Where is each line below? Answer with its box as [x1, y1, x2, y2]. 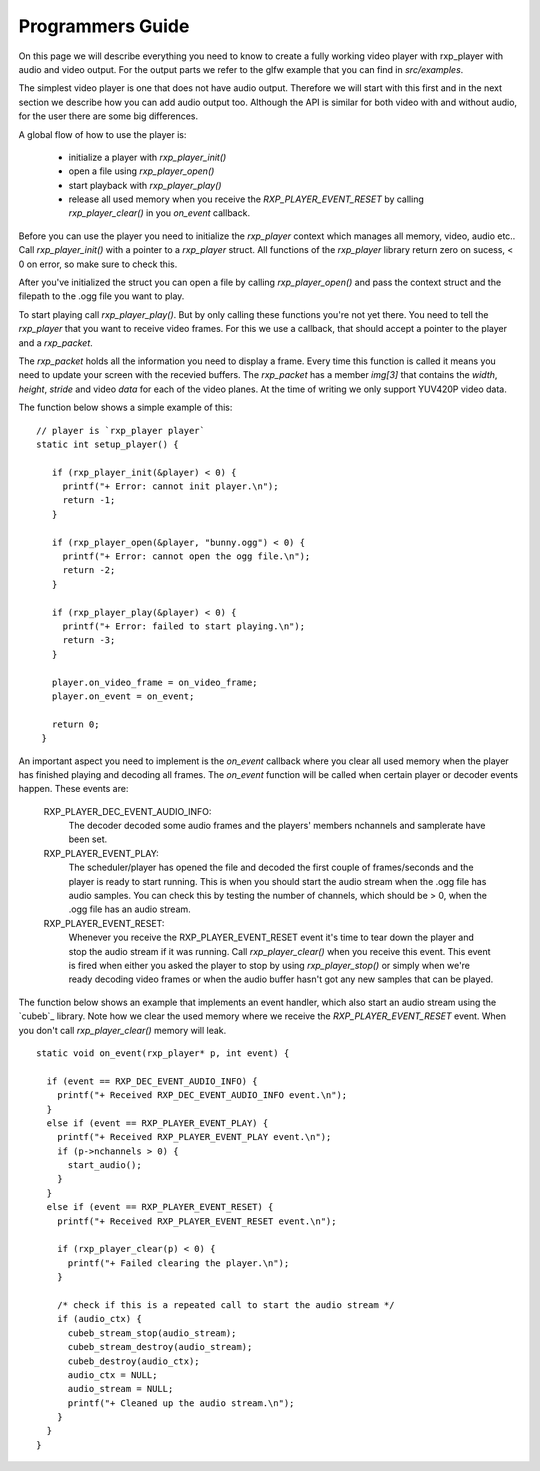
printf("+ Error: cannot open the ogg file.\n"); [62, 551, 311, 562]
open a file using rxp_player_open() [68, 165, 215, 177]
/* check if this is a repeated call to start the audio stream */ [56, 1299, 395, 1310]
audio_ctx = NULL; [67, 1369, 158, 1380]
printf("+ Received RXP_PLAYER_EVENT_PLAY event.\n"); [56, 1131, 332, 1143]
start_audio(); [67, 1160, 142, 1171]
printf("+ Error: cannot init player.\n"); [62, 481, 279, 492]
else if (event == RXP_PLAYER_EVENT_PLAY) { [46, 1117, 269, 1129]
